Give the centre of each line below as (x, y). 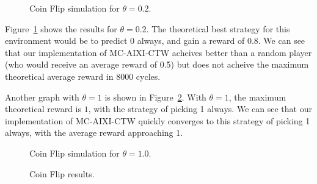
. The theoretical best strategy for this (218, 28)
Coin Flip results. (62, 173)
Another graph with (42, 97)
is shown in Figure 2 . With (155, 97)
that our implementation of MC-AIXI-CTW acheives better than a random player (158, 52)
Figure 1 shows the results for (61, 28)
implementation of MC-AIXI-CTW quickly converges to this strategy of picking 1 (158, 120)
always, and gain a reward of (191, 41)
